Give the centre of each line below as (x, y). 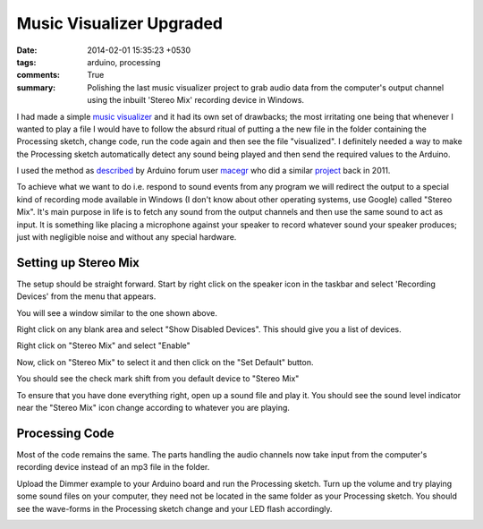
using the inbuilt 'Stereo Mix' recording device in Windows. (195, 100)
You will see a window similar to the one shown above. (117, 312)
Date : (27, 50)
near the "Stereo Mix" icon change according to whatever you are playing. (153, 408)
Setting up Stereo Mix (78, 263)
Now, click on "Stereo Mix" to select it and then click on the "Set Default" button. (165, 362)
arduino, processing (124, 62)
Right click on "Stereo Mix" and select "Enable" (104, 346)
